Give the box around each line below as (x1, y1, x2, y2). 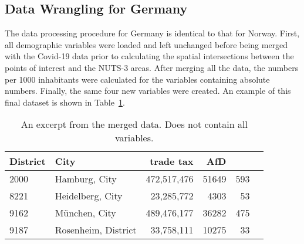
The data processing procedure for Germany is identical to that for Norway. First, (5, 27, 300, 39)
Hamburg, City (55, 172, 117, 186)
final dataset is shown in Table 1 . (5, 96, 125, 108)
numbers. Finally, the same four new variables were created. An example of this (5, 84, 291, 97)
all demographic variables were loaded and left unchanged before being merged (5, 38, 288, 50)
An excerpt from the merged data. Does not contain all (21, 117, 248, 131)
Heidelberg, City (55, 189, 123, 203)
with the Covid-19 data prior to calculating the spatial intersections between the (5, 50, 294, 62)
